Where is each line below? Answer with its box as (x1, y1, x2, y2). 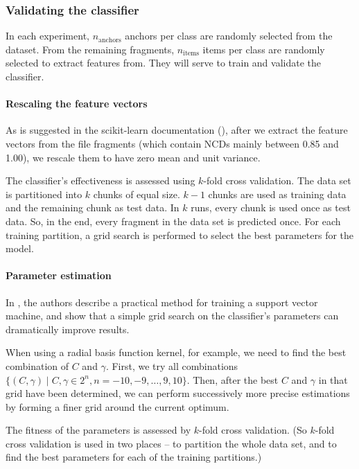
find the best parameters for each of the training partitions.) (6, 450, 262, 464)
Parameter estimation (6, 268, 112, 283)
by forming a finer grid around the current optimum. (6, 399, 229, 414)
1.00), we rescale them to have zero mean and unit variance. (6, 150, 261, 164)
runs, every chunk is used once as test (191, 200, 351, 215)
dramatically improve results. (6, 321, 130, 336)
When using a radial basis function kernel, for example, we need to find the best (6, 345, 347, 360)
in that (318, 372, 348, 387)
